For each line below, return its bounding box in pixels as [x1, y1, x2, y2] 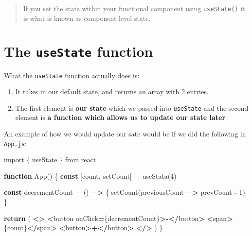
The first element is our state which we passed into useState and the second [15, 102, 249, 113]
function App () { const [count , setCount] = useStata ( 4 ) [4, 170, 177, 181]
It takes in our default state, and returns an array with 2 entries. [15, 86, 209, 97]
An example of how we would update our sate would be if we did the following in [4, 129, 246, 138]
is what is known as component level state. [23, 13, 151, 23]
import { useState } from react [4, 154, 96, 165]
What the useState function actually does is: [4, 70, 140, 80]
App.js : [4, 138, 27, 148]
